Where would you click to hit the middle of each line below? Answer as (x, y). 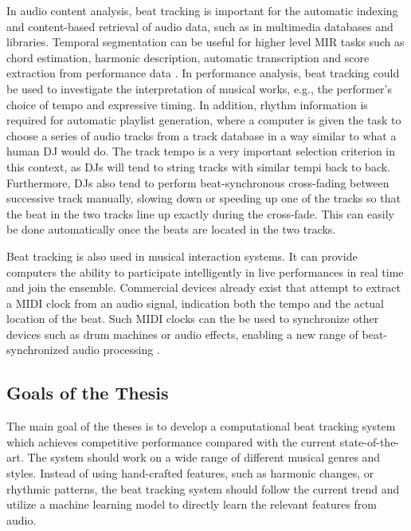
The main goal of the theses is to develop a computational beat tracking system (201, 426)
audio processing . (116, 350)
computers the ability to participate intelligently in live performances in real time (205, 271)
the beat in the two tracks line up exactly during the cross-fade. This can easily (200, 213)
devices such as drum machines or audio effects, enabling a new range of (182, 334)
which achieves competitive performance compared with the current (172, 441)
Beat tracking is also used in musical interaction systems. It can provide (182, 256)
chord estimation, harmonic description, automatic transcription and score (188, 57)
